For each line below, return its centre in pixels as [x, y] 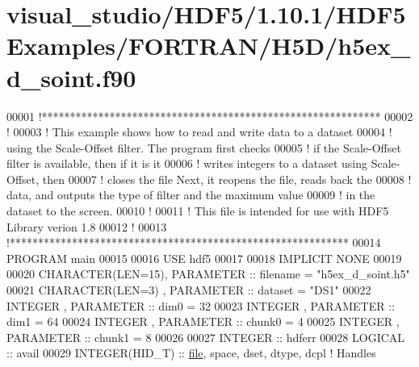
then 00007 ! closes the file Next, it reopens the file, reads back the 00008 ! [227, 179]
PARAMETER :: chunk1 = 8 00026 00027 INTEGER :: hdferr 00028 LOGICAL [206, 337]
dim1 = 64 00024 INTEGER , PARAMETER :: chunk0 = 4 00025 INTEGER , [203, 321]
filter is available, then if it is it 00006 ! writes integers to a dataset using [187, 163]
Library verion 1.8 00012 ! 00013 [87, 226]
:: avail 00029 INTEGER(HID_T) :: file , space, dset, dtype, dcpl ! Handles [191, 353]
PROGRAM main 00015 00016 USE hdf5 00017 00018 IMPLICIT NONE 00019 [204, 258]
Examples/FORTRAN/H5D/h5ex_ [209, 46]
